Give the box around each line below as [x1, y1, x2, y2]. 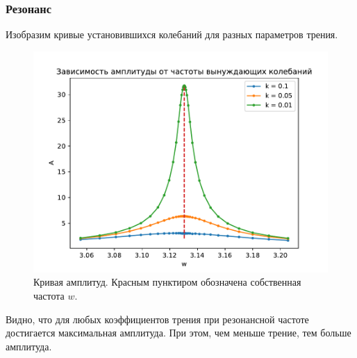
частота [33, 288, 65, 302]
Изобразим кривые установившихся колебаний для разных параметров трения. [6, 27, 338, 42]
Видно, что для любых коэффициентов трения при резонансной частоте [6, 311, 309, 326]
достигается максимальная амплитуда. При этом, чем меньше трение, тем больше [6, 325, 351, 340]
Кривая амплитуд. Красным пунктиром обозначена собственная [33, 275, 301, 289]
